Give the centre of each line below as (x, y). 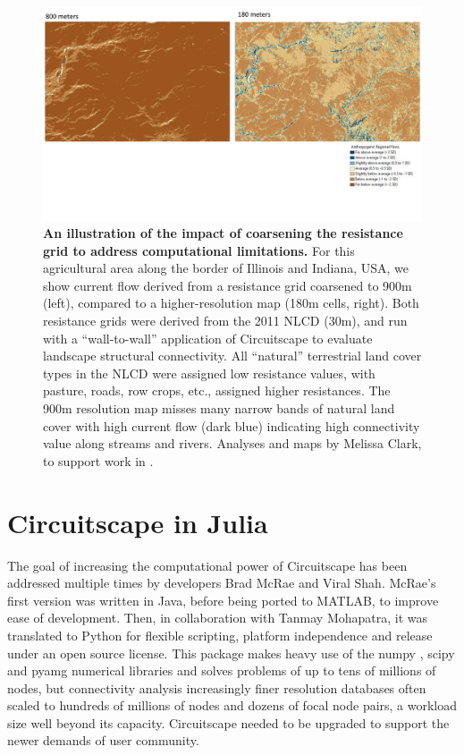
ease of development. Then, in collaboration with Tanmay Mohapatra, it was (218, 618)
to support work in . (98, 460)
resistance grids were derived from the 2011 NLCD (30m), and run (225, 321)
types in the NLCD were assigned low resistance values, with (209, 373)
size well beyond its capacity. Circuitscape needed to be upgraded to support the (228, 722)
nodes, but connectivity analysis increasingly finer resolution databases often (217, 687)
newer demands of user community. (103, 740)
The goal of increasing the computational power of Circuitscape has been (207, 565)
